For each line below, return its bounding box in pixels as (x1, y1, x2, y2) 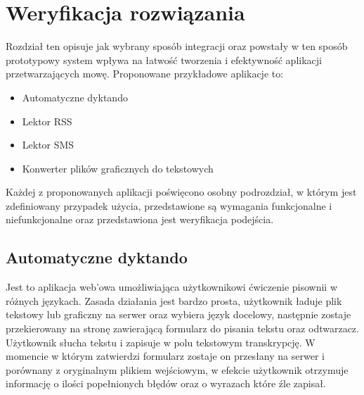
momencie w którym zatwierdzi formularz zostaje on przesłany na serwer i (6, 349, 325, 363)
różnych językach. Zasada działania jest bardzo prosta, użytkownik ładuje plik (6, 293, 342, 308)
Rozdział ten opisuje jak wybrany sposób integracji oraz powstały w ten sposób (6, 39, 348, 54)
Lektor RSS (22, 113, 72, 128)
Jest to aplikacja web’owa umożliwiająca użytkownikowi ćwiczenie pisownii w (6, 280, 338, 294)
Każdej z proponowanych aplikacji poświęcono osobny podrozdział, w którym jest (6, 184, 357, 199)
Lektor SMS (22, 137, 74, 152)
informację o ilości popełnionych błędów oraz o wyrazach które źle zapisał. (6, 376, 326, 391)
